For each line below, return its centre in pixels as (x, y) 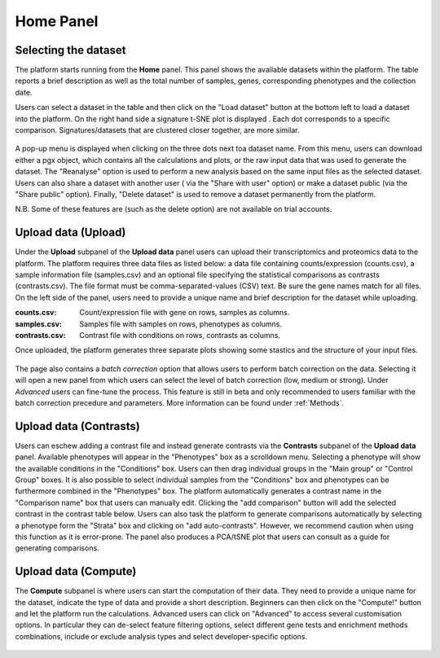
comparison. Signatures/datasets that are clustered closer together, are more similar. (157, 130)
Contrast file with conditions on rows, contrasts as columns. (180, 335)
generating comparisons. (57, 548)
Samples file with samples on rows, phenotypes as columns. (181, 324)
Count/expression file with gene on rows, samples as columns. (185, 313)
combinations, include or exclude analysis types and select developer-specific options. (161, 636)
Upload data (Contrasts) (77, 426)
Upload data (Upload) (70, 232)
